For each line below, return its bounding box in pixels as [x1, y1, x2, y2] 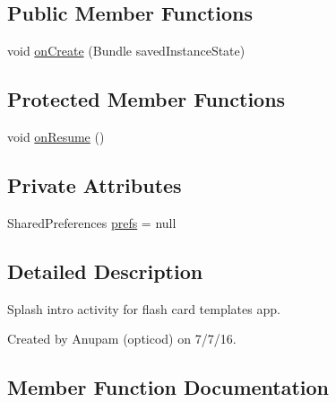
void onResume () [7, 127, 105, 145]
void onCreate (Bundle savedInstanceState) [7, 41, 246, 60]
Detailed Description [7, 257, 203, 284]
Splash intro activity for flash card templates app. [7, 299, 280, 318]
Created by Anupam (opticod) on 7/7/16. [7, 329, 237, 348]
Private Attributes [7, 170, 182, 198]
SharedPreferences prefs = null [7, 213, 177, 232]
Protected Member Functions [7, 85, 286, 113]
